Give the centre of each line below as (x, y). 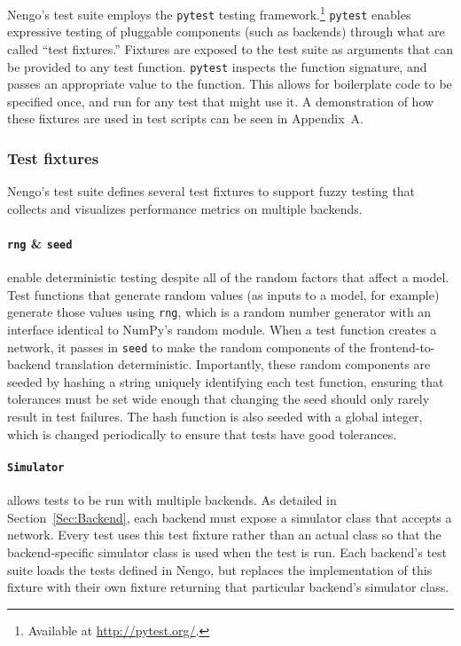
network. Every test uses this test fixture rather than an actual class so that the (224, 535)
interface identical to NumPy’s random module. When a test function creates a (222, 330)
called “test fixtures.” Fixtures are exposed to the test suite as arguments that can (230, 48)
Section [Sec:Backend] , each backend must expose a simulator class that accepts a (230, 517)
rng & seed (40, 243)
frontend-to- (402, 347)
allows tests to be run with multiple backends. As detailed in (172, 500)
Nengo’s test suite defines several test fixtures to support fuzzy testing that (211, 191)
